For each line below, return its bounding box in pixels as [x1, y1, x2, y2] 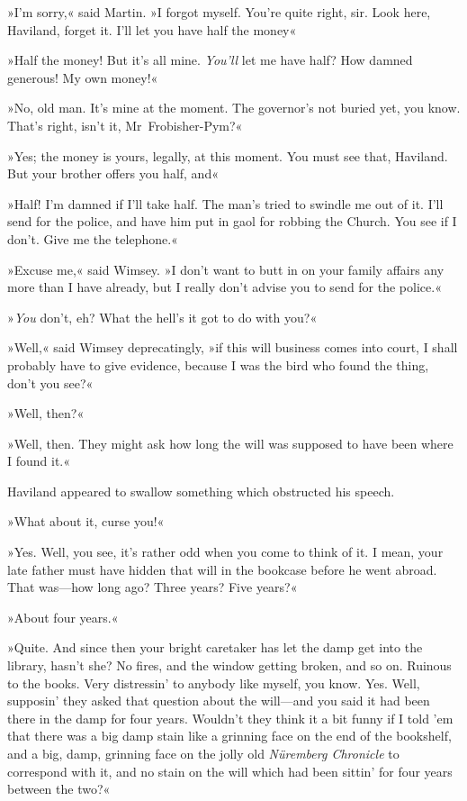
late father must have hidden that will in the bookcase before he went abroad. [7, 560, 437, 578]
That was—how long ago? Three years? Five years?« [7, 578, 298, 596]
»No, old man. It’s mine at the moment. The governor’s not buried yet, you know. [7, 98, 461, 117]
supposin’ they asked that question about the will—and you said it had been [7, 691, 430, 710]
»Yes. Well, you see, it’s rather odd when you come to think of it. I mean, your [7, 542, 444, 561]
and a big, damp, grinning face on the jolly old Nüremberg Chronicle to [7, 744, 400, 762]
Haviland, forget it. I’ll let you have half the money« [7, 20, 297, 39]
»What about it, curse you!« [7, 512, 165, 531]
